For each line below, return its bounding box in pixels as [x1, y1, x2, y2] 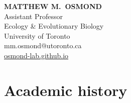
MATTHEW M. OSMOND [4, 1, 102, 11]
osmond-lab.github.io [4, 50, 69, 60]
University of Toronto [4, 30, 70, 41]
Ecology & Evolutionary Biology [4, 21, 104, 31]
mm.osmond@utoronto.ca [4, 40, 82, 51]
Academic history [4, 79, 127, 100]
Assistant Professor [4, 11, 63, 21]
